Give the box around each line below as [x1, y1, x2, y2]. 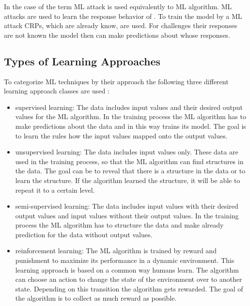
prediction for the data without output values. [15, 229, 153, 239]
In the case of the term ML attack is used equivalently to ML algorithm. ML [4, 1, 232, 11]
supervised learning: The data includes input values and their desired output [15, 102, 243, 112]
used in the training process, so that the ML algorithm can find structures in [15, 156, 244, 166]
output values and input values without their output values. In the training [15, 210, 239, 220]
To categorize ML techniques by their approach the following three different [4, 76, 229, 86]
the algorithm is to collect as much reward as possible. [15, 293, 177, 303]
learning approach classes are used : [4, 86, 109, 96]
